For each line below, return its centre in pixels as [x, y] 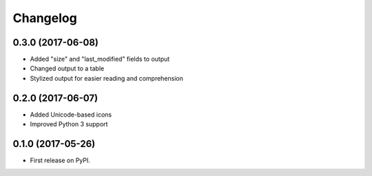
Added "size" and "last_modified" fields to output [100, 59]
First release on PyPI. [60, 160]
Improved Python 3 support [69, 124]
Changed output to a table [67, 68]
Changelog [45, 18]
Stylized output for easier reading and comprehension [107, 78]
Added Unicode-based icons [71, 115]
